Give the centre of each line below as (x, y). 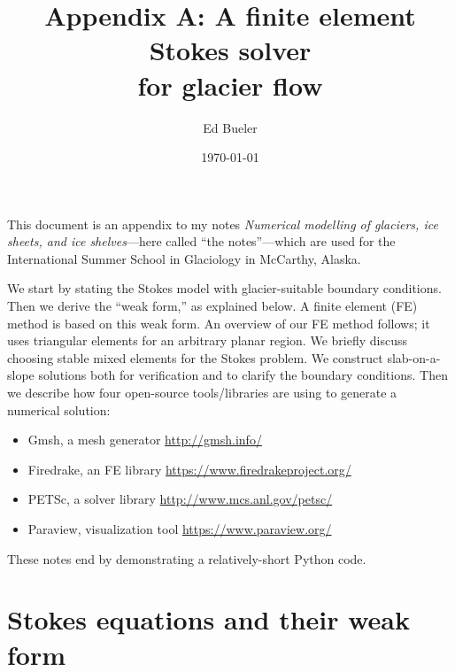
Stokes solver (230, 50)
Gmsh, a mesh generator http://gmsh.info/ (145, 440)
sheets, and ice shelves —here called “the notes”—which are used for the (201, 241)
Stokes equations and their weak (209, 619)
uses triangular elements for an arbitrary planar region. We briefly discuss (207, 340)
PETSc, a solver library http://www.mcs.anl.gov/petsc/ (180, 499)
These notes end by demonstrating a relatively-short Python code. (187, 558)
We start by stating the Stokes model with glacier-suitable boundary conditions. (224, 288)
